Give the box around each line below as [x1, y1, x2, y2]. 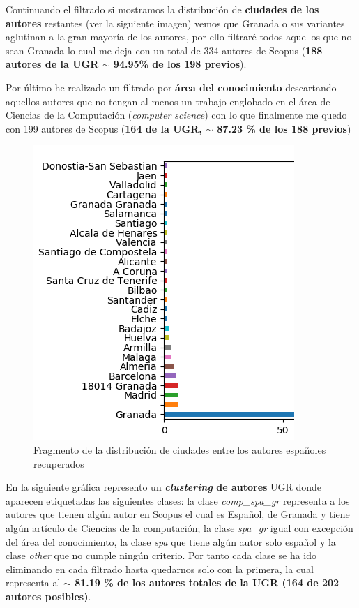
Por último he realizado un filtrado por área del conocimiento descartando [6, 80, 337, 94]
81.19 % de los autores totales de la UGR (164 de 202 [75, 575, 339, 590]
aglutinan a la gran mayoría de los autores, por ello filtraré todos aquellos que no [6, 29, 352, 44]
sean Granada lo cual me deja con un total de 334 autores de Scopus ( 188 [6, 43, 323, 57]
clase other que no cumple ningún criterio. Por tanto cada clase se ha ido [6, 548, 317, 563]
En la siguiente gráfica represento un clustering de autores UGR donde [6, 480, 322, 494]
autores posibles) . [6, 588, 91, 603]
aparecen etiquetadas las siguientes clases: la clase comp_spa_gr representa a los [6, 493, 350, 507]
